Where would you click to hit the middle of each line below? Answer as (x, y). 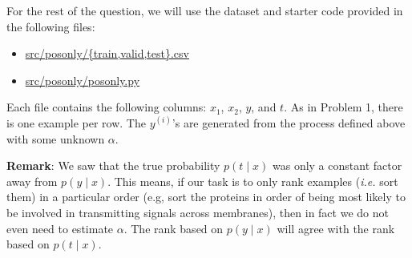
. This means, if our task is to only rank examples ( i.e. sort (253, 181)
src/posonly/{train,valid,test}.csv (107, 53)
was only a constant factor (337, 165)
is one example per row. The (76, 122)
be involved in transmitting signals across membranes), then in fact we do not (198, 212)
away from (32, 181)
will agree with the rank (336, 228)
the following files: (51, 26)
